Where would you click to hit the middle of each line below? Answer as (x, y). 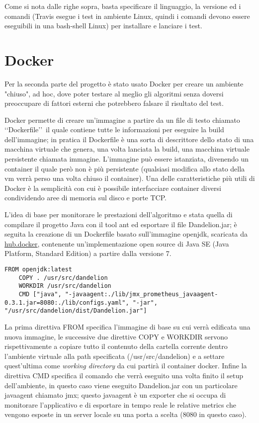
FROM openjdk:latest (39, 269)
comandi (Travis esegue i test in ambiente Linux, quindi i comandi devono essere (127, 16)
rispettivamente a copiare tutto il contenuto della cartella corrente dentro (116, 346)
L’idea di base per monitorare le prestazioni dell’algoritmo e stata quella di (119, 214)
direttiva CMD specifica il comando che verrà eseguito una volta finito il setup (124, 375)
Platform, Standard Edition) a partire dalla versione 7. (88, 253)
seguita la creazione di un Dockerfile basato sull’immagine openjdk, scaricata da (126, 234)
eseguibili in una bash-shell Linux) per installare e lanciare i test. (103, 26)
